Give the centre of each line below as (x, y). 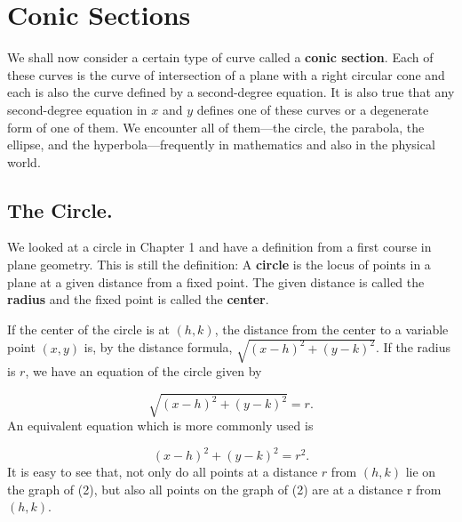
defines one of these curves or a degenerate (313, 109)
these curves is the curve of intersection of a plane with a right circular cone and (226, 74)
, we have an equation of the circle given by (143, 371)
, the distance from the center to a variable (331, 329)
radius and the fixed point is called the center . (138, 299)
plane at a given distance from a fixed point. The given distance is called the (216, 281)
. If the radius (413, 347)
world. (24, 161)
